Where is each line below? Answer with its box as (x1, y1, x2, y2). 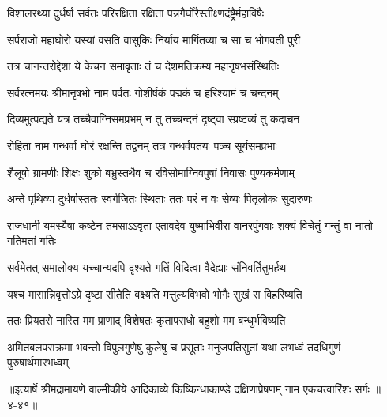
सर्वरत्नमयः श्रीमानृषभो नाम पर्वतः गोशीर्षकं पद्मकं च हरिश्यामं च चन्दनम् (7, 84, 279, 100)
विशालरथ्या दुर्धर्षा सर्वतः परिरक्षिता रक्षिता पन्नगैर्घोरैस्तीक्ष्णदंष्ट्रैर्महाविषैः (7, 5, 265, 21)
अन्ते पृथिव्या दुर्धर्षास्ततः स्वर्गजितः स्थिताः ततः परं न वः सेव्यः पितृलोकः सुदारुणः (7, 190, 313, 207)
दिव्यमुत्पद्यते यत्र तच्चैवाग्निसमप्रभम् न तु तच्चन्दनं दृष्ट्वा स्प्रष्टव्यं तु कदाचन (7, 111, 300, 127)
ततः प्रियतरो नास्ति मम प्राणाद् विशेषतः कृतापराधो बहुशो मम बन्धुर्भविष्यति (7, 312, 286, 329)
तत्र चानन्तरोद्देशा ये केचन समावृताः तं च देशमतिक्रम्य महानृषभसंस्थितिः (7, 58, 280, 74)
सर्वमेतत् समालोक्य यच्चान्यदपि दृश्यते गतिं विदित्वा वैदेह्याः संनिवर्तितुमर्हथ (7, 258, 287, 275)
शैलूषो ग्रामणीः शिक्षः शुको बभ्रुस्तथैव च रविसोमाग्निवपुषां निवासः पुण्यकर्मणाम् (7, 163, 295, 180)
